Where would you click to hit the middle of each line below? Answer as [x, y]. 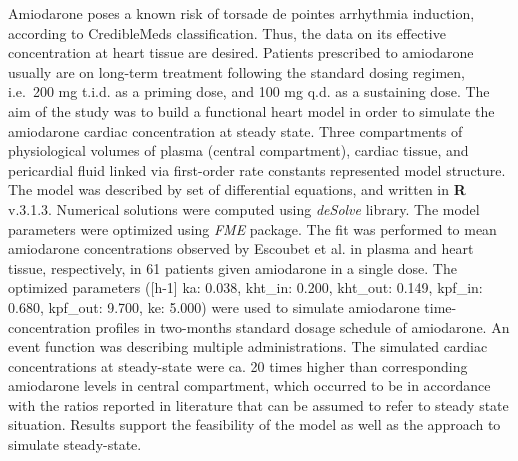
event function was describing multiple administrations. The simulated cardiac [248, 346]
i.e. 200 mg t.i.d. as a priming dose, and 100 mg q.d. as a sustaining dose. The [249, 91]
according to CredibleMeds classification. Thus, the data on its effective [227, 32]
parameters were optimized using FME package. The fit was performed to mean [252, 228]
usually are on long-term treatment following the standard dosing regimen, [237, 71]
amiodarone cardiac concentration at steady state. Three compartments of [235, 130]
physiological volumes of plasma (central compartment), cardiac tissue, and [238, 150]
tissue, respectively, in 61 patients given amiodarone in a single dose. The [232, 267]
